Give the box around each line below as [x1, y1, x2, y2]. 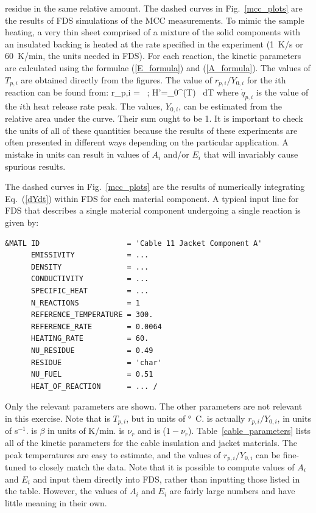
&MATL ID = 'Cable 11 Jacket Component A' [5, 239, 262, 248]
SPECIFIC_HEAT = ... [30, 286, 149, 295]
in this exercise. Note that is [5, 411, 110, 424]
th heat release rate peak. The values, [22, 99, 163, 112]
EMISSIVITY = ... [30, 251, 149, 260]
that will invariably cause [203, 148, 298, 161]
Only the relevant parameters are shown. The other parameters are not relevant [5, 400, 303, 413]
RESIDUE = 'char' [30, 358, 162, 367]
